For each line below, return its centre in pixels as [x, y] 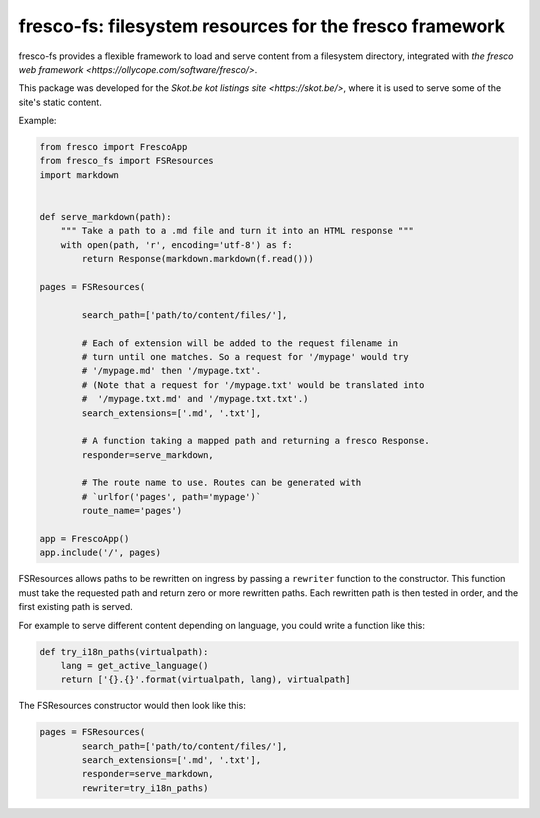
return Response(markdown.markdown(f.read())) [197, 259]
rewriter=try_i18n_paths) [145, 788]
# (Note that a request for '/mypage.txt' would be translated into [253, 384]
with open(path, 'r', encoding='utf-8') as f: [177, 244]
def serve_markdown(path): [105, 217]
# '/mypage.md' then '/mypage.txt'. [171, 371]
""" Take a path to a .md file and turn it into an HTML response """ [237, 231]
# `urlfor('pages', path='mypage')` [171, 496]
